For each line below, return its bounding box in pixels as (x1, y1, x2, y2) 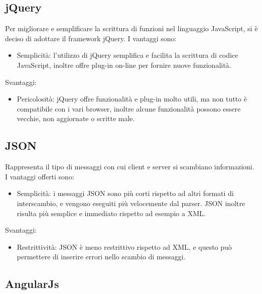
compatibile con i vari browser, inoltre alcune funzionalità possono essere (17, 103, 241, 114)
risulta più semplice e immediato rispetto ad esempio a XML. (17, 208, 206, 218)
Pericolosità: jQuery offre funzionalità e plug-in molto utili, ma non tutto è (17, 93, 247, 104)
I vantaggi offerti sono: (5, 171, 74, 181)
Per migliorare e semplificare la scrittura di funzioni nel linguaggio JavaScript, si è (5, 23, 258, 34)
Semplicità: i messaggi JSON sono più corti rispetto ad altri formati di (17, 188, 234, 199)
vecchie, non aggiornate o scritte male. (17, 113, 135, 124)
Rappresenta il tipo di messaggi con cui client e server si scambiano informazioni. (5, 161, 254, 172)
